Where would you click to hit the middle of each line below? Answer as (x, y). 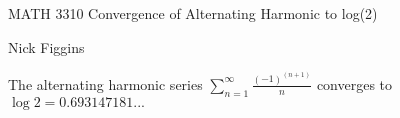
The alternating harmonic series (105, 83)
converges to (354, 83)
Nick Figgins (46, 46)
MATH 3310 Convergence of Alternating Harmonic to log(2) (193, 13)
